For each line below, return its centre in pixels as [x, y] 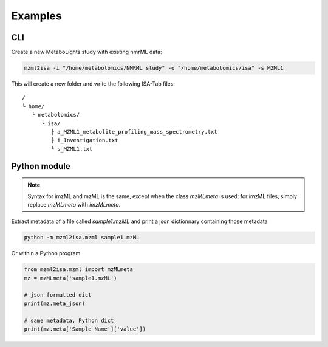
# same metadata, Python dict [69, 320]
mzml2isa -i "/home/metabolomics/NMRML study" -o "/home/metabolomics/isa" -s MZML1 [154, 68]
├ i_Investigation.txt [84, 140]
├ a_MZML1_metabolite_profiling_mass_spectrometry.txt [134, 132]
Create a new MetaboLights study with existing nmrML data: [87, 52]
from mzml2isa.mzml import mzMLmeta [79, 270]
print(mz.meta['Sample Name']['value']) [85, 329]
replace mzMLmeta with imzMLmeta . [74, 204]
